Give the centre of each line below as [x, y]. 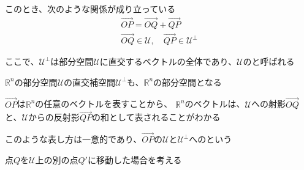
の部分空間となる [188, 82]
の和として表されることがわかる [156, 117]
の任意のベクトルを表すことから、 [104, 104]
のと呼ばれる [269, 61]
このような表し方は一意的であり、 [74, 139]
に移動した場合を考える [135, 159]
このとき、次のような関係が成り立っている [90, 9]
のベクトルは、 [215, 104]
